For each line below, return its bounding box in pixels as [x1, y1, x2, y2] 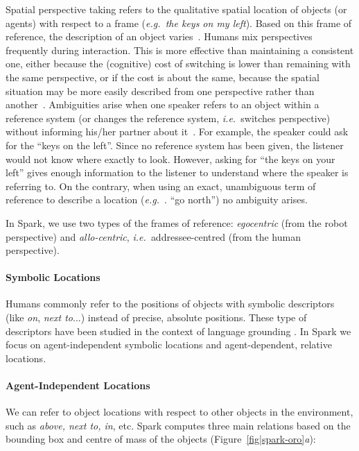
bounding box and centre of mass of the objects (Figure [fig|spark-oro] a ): [6, 432, 316, 446]
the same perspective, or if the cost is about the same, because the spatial [6, 69, 319, 84]
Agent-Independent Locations [6, 378, 150, 393]
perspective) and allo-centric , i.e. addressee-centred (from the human [6, 229, 301, 244]
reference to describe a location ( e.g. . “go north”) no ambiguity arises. [6, 192, 308, 207]
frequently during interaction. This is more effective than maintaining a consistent [6, 42, 354, 57]
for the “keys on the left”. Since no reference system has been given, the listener [6, 137, 344, 152]
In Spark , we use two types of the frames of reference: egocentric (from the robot [6, 215, 348, 230]
